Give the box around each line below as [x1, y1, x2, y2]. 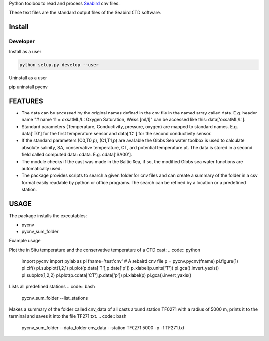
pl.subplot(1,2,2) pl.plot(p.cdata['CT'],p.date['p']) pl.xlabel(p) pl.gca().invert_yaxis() [21, 272, 192, 278]
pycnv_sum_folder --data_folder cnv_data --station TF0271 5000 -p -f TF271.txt [21, 324, 185, 331]
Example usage [9, 238, 41, 244]
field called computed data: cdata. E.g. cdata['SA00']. [21, 152, 132, 158]
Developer [9, 38, 35, 45]
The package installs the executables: [9, 213, 87, 219]
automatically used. [21, 165, 62, 171]
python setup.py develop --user [19, 62, 99, 67]
